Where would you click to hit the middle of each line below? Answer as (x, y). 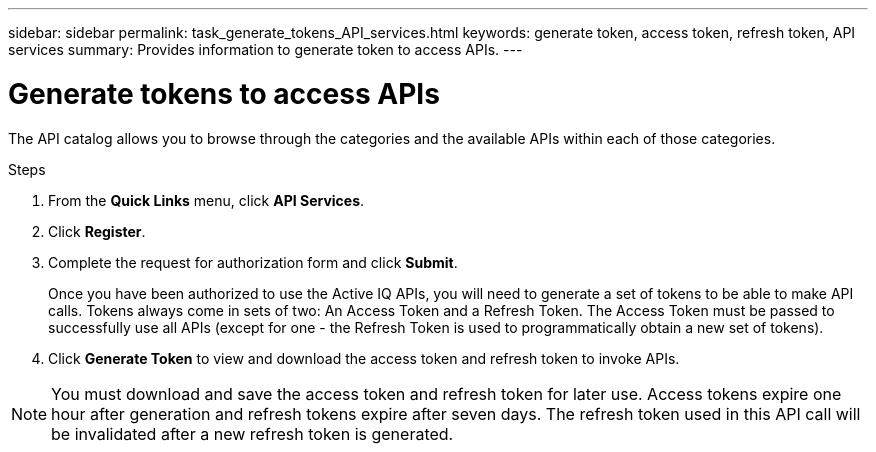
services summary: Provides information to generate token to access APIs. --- (265, 49)
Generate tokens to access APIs (224, 93)
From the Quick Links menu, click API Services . (206, 200)
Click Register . (97, 231)
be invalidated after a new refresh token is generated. (252, 433)
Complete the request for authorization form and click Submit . (253, 262)
